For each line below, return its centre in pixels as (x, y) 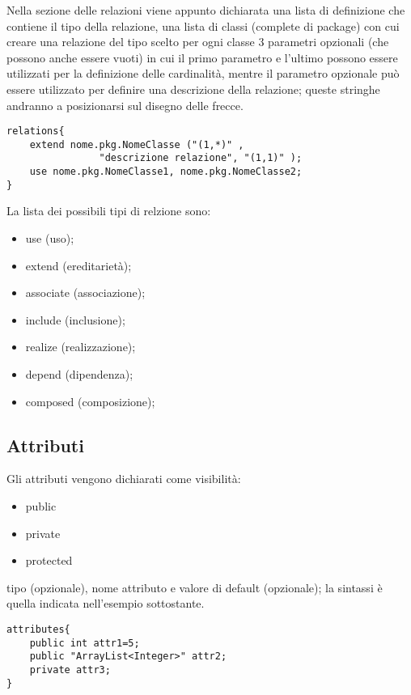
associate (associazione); (85, 292)
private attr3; (70, 670)
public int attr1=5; (85, 643)
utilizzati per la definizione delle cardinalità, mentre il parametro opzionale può (203, 73)
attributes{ (38, 629)
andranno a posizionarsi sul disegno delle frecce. (125, 105)
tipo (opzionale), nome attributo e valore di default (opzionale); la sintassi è (195, 587)
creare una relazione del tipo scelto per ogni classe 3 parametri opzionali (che (198, 42)
